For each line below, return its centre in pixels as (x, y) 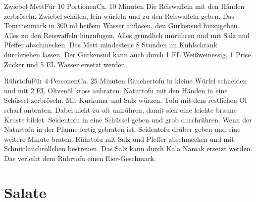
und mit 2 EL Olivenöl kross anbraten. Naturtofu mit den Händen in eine (116, 90)
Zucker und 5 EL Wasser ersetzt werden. (66, 64)
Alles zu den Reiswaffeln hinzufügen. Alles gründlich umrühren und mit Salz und (127, 35)
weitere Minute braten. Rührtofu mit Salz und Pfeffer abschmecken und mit (119, 139)
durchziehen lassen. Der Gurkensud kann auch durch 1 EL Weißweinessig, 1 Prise (128, 54)
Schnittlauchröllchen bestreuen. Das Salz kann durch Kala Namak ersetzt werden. (128, 148)
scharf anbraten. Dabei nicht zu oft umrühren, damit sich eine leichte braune (120, 109)
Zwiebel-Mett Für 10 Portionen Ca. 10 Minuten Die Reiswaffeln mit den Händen (124, 6)
